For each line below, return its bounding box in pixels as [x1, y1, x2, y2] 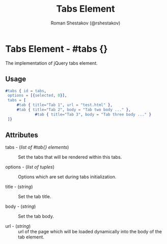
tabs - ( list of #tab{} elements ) [5, 144, 69, 150]
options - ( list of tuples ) [5, 164, 55, 170]
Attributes [5, 131, 38, 140]
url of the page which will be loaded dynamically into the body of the [18, 229, 162, 235]
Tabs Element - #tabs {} [5, 43, 108, 55]
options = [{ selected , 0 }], [7, 93, 67, 98]
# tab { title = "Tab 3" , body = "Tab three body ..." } [35, 112, 152, 117]
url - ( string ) [5, 223, 31, 229]
